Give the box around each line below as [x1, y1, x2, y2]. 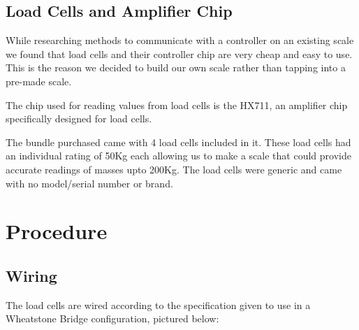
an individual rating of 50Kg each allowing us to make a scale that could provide [6, 148, 351, 163]
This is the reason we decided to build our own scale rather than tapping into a [6, 60, 346, 75]
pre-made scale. [6, 73, 72, 88]
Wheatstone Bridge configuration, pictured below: [6, 311, 219, 326]
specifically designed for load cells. [6, 111, 152, 126]
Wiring [6, 264, 57, 286]
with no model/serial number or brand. [6, 175, 173, 190]
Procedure [6, 217, 108, 245]
